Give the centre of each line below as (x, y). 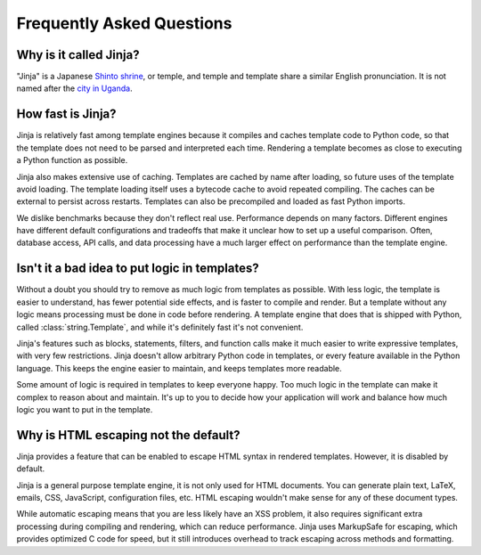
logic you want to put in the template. (85, 409)
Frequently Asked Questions (124, 23)
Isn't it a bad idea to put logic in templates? (138, 269)
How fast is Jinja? (66, 114)
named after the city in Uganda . (74, 88)
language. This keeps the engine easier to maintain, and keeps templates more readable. (179, 368)
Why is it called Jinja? (78, 55)
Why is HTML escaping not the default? (128, 435)
